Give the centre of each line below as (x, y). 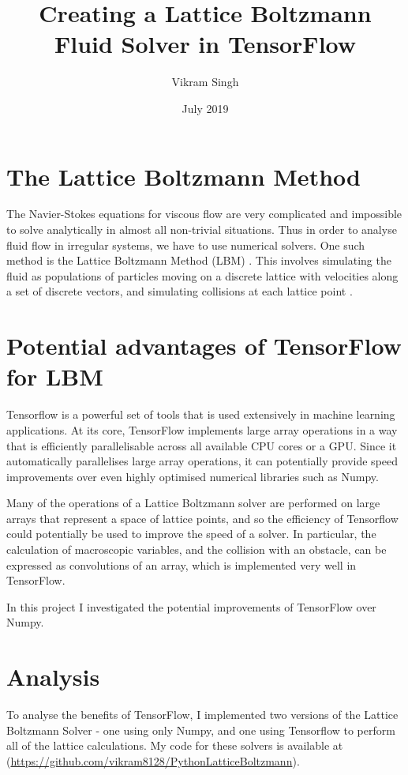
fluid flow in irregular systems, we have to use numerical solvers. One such (186, 245)
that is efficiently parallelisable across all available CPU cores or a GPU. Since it (202, 445)
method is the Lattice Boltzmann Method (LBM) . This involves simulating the (199, 260)
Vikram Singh (205, 82)
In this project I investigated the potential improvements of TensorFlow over (191, 606)
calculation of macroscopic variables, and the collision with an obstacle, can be (197, 549)
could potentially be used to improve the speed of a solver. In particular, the (191, 534)
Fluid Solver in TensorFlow (205, 44)
